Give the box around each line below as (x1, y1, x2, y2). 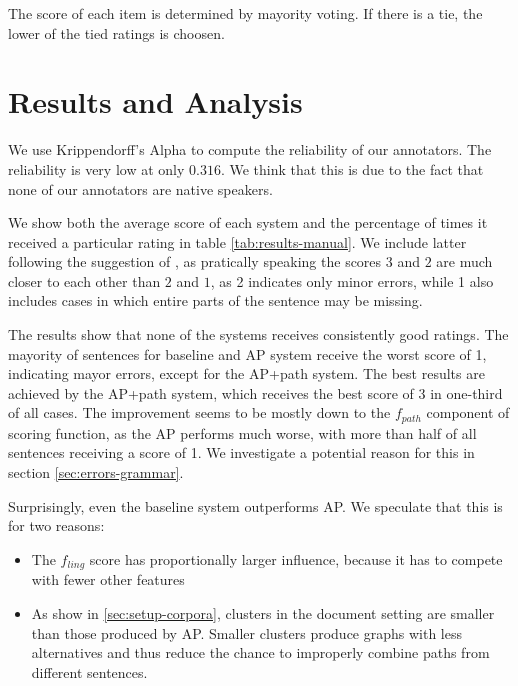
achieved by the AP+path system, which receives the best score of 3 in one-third (8, 382, 503, 403)
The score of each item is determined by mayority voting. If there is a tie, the (8, 3, 483, 23)
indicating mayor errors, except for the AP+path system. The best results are (8, 363, 485, 384)
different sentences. (31, 661, 148, 682)
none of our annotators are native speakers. (8, 178, 273, 199)
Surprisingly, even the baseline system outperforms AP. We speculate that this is (8, 495, 503, 516)
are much (436, 251, 493, 272)
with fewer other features (31, 569, 185, 590)
